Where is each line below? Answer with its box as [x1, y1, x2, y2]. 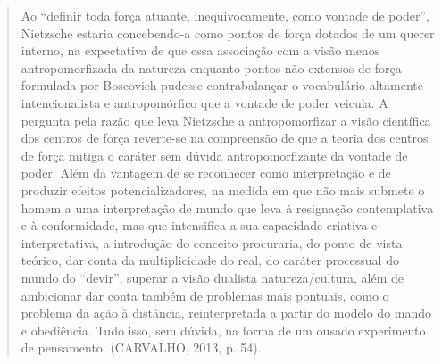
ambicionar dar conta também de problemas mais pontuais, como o [21, 285, 389, 304]
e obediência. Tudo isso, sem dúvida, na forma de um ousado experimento [21, 320, 426, 339]
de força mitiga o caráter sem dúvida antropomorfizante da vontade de [21, 145, 408, 164]
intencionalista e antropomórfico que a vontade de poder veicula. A [21, 93, 388, 112]
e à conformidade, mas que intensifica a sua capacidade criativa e [21, 216, 378, 235]
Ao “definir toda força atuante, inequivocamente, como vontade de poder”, [21, 6, 429, 24]
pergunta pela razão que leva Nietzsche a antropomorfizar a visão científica [21, 111, 431, 129]
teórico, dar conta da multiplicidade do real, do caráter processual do [21, 251, 399, 269]
